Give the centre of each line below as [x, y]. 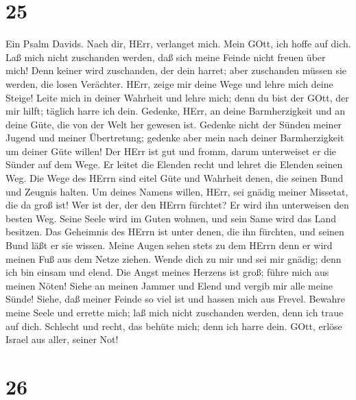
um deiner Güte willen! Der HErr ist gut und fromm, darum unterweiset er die [171, 151]
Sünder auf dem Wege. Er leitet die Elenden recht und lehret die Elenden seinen [174, 164]
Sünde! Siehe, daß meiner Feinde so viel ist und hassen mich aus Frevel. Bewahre [175, 299]
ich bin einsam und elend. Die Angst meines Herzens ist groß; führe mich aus [167, 272]
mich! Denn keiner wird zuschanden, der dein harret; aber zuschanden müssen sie [176, 70]
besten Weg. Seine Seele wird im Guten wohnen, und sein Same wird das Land [171, 218]
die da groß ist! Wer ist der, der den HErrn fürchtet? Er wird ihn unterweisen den [177, 205]
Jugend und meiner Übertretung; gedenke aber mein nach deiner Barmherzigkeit [175, 138]
